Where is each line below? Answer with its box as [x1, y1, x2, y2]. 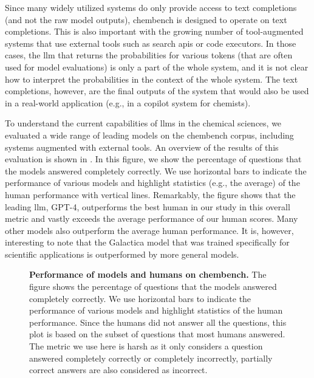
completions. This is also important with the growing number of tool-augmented [5, 25, 304, 38]
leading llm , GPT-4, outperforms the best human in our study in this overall [5, 200, 290, 213]
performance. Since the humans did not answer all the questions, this [29, 315, 287, 328]
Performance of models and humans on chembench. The [29, 268, 267, 281]
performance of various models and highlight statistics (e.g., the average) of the [5, 176, 300, 189]
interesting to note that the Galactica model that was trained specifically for [5, 236, 290, 249]
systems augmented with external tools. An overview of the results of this [5, 140, 279, 153]
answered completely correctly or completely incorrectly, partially [29, 351, 273, 364]
